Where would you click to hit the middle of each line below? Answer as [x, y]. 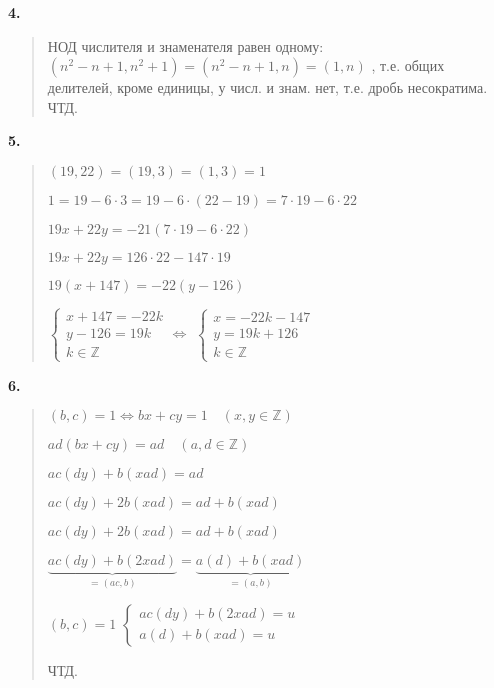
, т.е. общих [408, 65]
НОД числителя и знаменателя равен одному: [185, 45]
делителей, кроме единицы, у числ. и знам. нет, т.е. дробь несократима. [267, 87]
